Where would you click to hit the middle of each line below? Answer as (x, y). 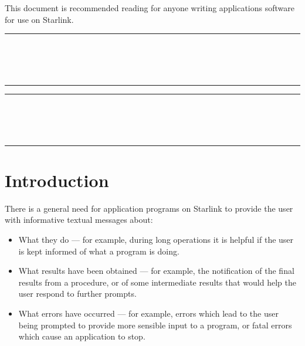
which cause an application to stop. (82, 336)
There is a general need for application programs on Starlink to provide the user (149, 208)
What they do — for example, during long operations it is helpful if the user (156, 240)
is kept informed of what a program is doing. (99, 251)
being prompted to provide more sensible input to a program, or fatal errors (155, 325)
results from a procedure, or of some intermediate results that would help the (157, 282)
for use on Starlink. (39, 19)
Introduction (57, 180)
